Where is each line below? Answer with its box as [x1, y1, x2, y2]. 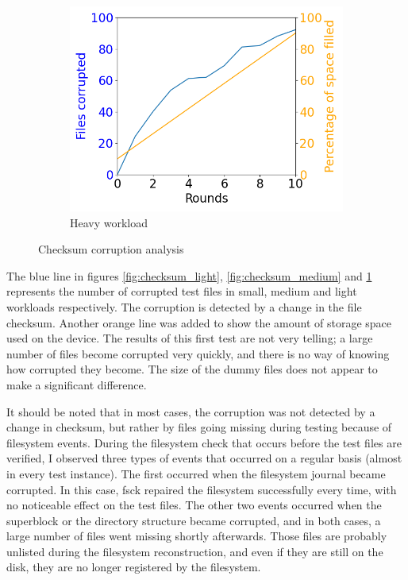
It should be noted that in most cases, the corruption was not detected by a [6, 403, 375, 420]
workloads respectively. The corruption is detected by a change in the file [6, 298, 362, 315]
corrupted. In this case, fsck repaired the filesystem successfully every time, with [6, 481, 397, 497]
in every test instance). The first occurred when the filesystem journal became [6, 465, 386, 481]
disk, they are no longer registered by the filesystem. [6, 559, 261, 575]
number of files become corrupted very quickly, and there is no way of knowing [6, 345, 390, 362]
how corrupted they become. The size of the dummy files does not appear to [6, 361, 378, 377]
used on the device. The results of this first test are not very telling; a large [6, 330, 373, 346]
